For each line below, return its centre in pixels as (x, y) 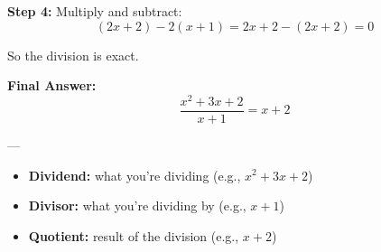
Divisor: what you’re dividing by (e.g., (137, 205)
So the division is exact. (73, 55)
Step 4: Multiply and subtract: (95, 11)
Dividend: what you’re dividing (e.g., (135, 175)
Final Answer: (52, 85)
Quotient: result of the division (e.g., (134, 235)
